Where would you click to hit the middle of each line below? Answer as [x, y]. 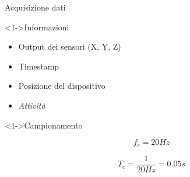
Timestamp [39, 66]
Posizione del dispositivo [62, 86]
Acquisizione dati [35, 7]
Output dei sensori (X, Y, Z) [70, 46]
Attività [32, 105]
